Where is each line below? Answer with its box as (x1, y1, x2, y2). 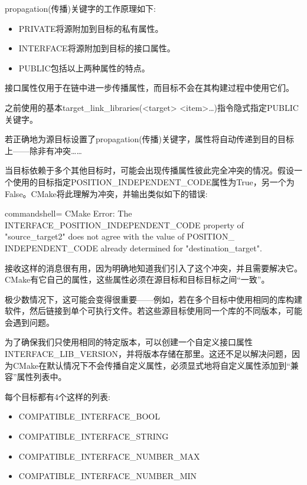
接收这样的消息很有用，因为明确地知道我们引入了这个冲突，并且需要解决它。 (5, 261, 302, 274)
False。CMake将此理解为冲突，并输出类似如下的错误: (5, 187, 208, 199)
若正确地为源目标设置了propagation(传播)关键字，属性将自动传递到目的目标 (5, 133, 295, 145)
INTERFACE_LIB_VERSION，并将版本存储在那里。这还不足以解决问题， (5, 348, 292, 360)
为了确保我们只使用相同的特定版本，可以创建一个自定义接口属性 (5, 336, 253, 348)
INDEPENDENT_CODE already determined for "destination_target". (5, 241, 262, 254)
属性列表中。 (17, 371, 67, 383)
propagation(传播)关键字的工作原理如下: (5, 2, 156, 14)
